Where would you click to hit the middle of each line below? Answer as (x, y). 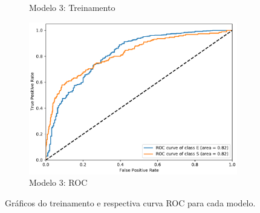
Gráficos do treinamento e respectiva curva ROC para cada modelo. (130, 202)
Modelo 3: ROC (58, 182)
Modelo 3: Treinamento (72, 7)
